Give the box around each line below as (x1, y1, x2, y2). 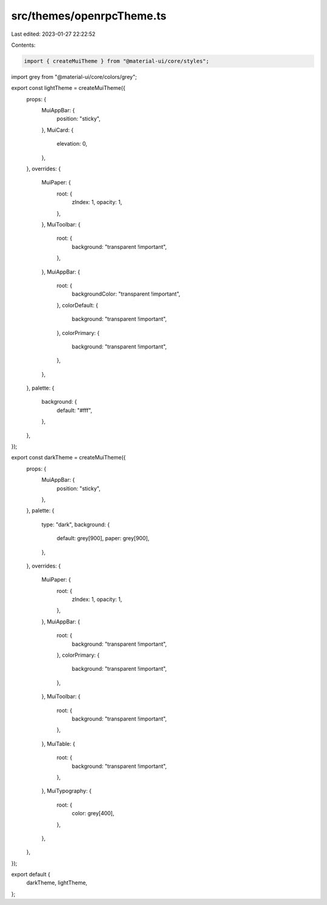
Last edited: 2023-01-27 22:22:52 (11, 30, 96, 38)
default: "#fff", (56, 407, 93, 414)
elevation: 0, (56, 140, 88, 147)
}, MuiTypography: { (41, 787, 92, 795)
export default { (11, 871, 51, 878)
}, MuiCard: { (41, 126, 74, 134)
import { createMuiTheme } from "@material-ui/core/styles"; (24, 58, 210, 64)
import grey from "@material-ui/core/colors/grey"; (11, 73, 137, 80)
